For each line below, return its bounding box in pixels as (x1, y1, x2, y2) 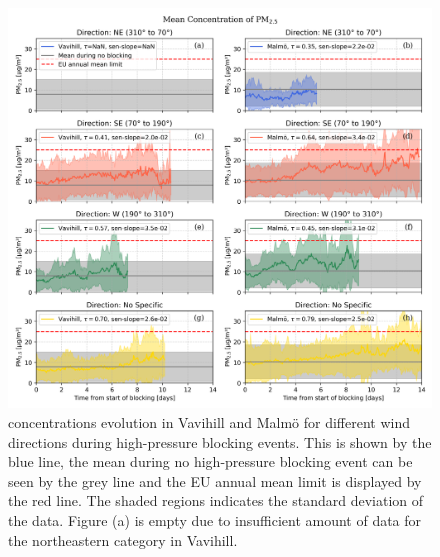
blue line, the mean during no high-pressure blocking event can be (8, 451, 413, 472)
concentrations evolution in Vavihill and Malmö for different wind (8, 411, 410, 432)
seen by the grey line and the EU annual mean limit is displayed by (8, 470, 422, 491)
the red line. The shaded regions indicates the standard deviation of (8, 490, 424, 511)
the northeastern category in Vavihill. (8, 529, 238, 550)
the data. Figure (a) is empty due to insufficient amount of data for (8, 509, 422, 530)
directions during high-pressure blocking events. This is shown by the (8, 431, 432, 452)
